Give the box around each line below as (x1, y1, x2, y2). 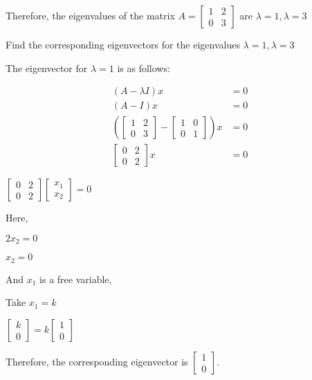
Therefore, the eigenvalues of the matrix (6, 8, 175, 22)
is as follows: (117, 60, 170, 75)
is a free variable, (39, 271, 112, 286)
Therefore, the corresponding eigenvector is (6, 354, 188, 368)
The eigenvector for (6, 60, 88, 75)
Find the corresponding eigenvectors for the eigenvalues (6, 37, 240, 51)
